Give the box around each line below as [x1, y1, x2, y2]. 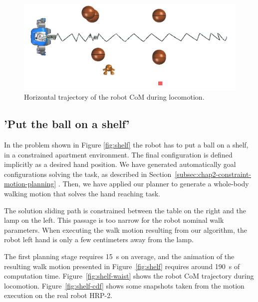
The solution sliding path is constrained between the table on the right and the [4, 205, 246, 215]
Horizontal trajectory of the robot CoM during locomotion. [24, 92, 205, 102]
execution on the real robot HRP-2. [4, 290, 113, 301]
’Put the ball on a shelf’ [4, 116, 130, 132]
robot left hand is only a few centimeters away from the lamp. [4, 234, 194, 245]
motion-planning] [4, 178, 56, 189]
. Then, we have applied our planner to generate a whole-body [58, 178, 249, 189]
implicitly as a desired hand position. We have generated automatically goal [4, 159, 236, 169]
